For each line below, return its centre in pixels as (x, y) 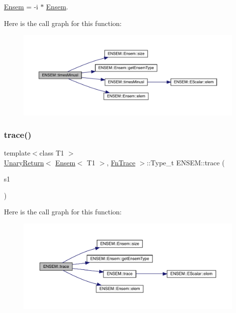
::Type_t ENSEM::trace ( (186, 162)
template (17, 152)
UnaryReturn (24, 162)
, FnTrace (121, 162)
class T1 (52, 152)
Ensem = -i (21, 6)
